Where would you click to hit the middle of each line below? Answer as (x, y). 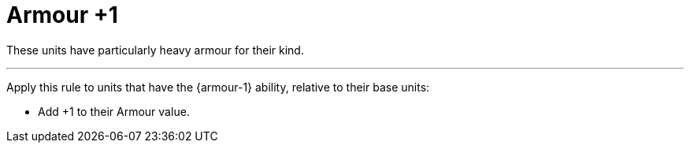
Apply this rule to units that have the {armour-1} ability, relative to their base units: (218, 87)
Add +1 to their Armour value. (114, 111)
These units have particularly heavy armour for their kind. (155, 50)
